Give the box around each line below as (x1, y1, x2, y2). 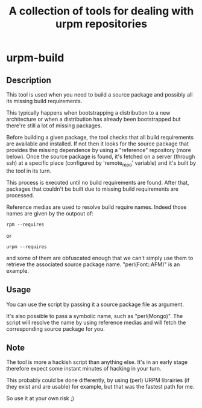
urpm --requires (6, 243, 47, 250)
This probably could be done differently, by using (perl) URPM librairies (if (6, 377, 190, 384)
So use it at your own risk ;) (6, 395, 74, 402)
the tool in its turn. (6, 167, 51, 174)
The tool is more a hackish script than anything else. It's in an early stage (6, 359, 188, 366)
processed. (6, 191, 34, 199)
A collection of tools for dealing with (8, 4, 194, 18)
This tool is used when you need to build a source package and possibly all (6, 91, 193, 98)
